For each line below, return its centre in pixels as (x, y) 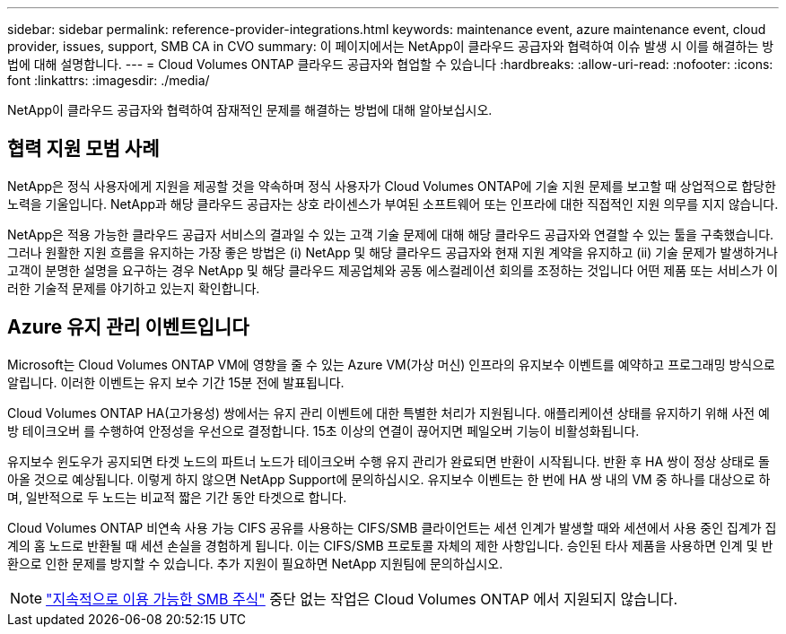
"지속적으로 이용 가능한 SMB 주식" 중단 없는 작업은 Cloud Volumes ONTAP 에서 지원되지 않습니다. (362, 599)
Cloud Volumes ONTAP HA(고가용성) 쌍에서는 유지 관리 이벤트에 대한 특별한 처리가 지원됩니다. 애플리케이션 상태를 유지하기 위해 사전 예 (389, 413)
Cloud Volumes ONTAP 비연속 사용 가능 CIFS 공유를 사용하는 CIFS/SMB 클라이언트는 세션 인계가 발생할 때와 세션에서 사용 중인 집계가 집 (392, 527)
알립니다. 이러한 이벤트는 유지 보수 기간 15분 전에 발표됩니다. (176, 382)
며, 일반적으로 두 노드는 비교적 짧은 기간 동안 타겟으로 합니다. (177, 497)
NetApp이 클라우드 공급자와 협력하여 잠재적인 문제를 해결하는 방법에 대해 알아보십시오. (250, 110)
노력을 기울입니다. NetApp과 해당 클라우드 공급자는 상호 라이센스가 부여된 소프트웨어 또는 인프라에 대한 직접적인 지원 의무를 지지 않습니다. (393, 204)
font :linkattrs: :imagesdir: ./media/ (109, 80)
